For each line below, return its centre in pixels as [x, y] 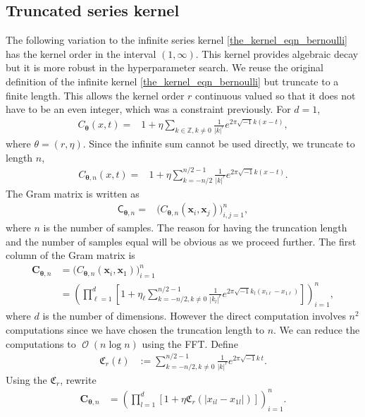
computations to [41, 343]
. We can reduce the [317, 330]
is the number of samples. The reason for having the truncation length [195, 228]
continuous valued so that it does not [276, 95]
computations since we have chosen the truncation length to [135, 330]
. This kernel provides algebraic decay [277, 53]
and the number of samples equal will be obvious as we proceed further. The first [181, 241]
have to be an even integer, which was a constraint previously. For [148, 109]
